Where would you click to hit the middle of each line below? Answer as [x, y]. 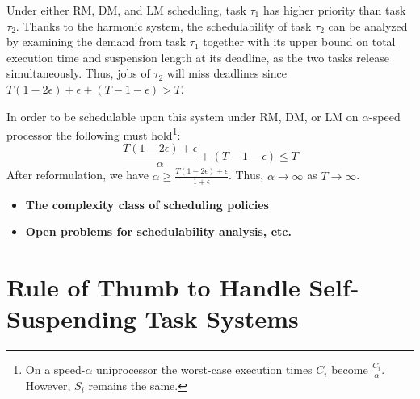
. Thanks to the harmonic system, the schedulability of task [164, 25]
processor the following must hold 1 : [94, 134]
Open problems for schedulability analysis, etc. [158, 231]
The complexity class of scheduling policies [147, 204]
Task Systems [222, 319]
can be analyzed [368, 25]
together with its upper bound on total [299, 42]
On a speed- [55, 370]
